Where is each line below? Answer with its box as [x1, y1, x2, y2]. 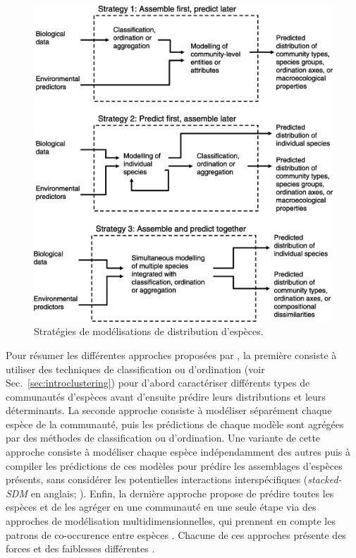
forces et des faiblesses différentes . [6, 541, 155, 556]
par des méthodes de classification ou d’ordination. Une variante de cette [6, 430, 321, 445]
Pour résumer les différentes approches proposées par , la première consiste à [6, 347, 337, 362]
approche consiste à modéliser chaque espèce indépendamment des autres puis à [6, 444, 351, 459]
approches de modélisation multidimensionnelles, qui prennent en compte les [6, 514, 336, 528]
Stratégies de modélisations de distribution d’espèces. [34, 324, 264, 339]
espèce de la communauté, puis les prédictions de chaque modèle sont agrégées [6, 416, 344, 431]
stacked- [307, 472, 342, 487]
